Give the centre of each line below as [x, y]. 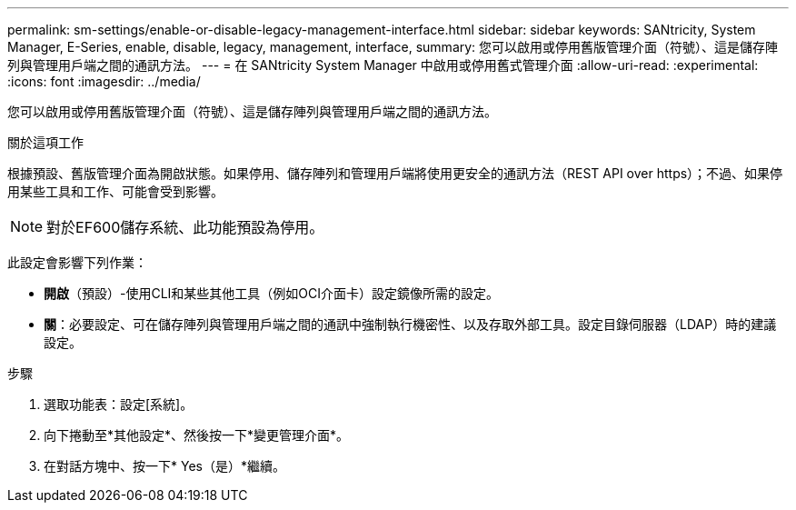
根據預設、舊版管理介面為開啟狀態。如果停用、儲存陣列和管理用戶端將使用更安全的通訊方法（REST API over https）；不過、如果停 [395, 173]
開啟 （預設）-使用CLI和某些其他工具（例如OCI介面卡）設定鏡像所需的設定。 [272, 293]
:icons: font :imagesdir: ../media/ [104, 81]
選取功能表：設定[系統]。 [119, 404]
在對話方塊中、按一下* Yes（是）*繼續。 [164, 466]
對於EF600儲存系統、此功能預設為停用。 [185, 227]
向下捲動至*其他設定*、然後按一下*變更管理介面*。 [197, 435]
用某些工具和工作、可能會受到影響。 [115, 191]
